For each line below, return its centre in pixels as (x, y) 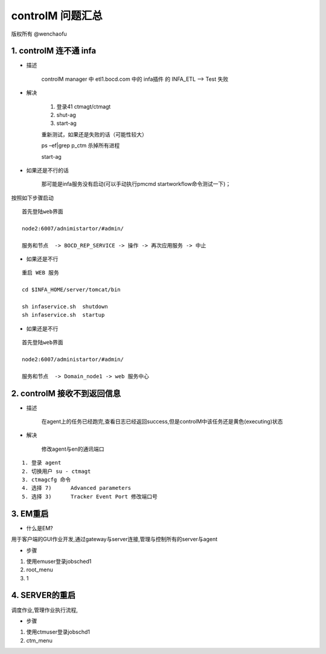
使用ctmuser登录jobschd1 (58, 632)
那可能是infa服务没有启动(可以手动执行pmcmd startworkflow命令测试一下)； (136, 184)
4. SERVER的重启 (43, 595)
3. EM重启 (30, 514)
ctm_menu (39, 640)
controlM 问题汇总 (57, 16)
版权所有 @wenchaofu (39, 34)
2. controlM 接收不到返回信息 (66, 393)
